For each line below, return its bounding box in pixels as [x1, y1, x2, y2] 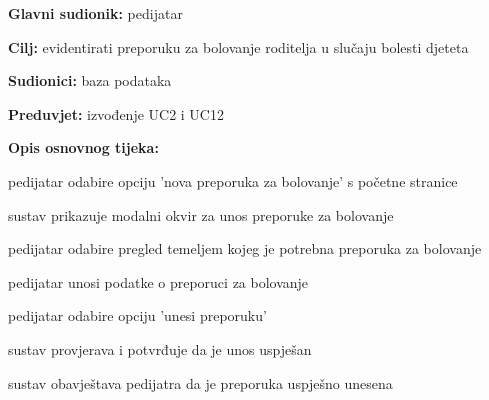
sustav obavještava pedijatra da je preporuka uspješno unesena [8, 372, 393, 393]
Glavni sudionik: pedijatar [8, 3, 183, 23]
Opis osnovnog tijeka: [8, 137, 159, 158]
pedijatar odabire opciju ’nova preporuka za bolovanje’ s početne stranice [8, 170, 458, 191]
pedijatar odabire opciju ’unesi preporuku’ [8, 305, 267, 326]
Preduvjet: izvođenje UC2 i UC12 [8, 103, 224, 124]
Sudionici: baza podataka [8, 70, 172, 91]
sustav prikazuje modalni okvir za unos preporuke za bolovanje [8, 204, 394, 225]
